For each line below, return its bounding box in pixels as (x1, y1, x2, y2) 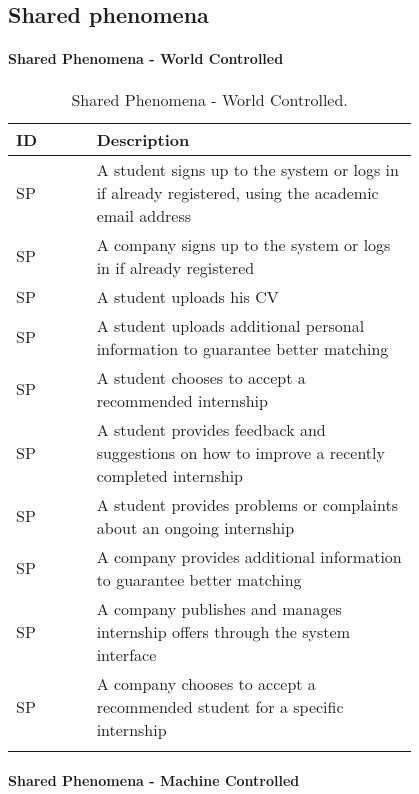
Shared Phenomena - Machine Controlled (8, 770, 300, 791)
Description (96, 127, 190, 151)
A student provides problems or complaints (96, 492, 399, 516)
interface (96, 642, 157, 666)
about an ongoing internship (96, 515, 295, 539)
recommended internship (96, 388, 268, 412)
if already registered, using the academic (96, 180, 379, 204)
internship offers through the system (96, 619, 351, 643)
